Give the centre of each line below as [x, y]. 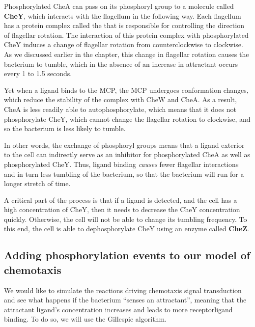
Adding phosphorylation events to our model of [127, 255]
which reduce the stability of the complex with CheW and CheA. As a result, [120, 99]
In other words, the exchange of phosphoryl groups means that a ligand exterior [124, 145]
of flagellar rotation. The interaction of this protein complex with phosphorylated [126, 35]
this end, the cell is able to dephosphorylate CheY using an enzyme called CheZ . [127, 229]
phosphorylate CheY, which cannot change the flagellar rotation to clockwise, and [127, 119]
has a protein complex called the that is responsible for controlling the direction [124, 25]
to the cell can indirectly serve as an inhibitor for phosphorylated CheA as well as [127, 154]
